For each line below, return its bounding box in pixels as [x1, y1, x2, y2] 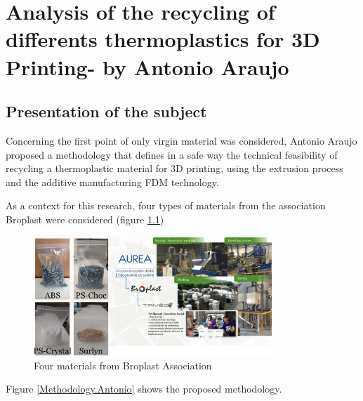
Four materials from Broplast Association [34, 357, 212, 372]
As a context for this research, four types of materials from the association [6, 198, 326, 213]
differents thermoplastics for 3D [6, 25, 320, 53]
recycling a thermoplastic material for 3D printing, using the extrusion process [6, 161, 343, 176]
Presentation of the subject [6, 100, 207, 122]
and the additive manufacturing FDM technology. [6, 174, 219, 189]
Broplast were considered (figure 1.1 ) [6, 211, 164, 226]
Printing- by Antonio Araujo [6, 52, 289, 81]
